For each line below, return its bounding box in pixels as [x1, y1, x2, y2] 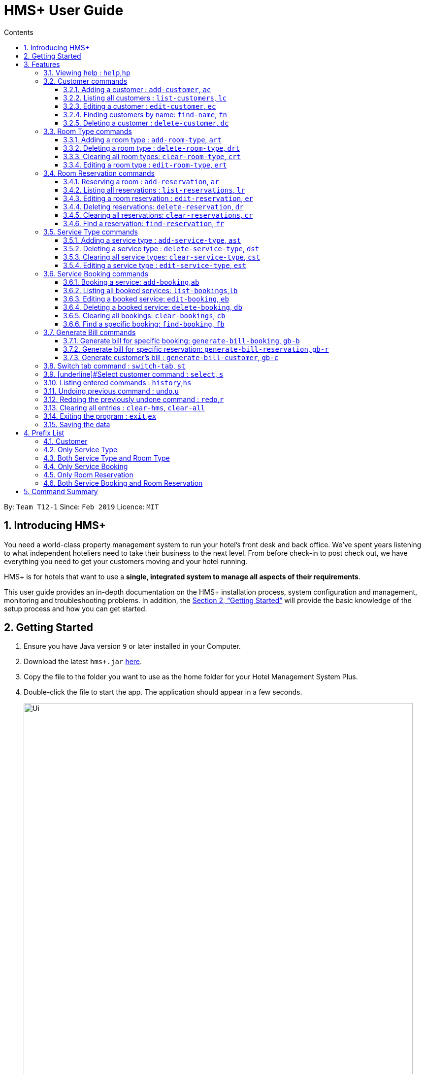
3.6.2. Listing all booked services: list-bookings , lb [63, 286, 238, 295]
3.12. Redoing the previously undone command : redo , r [43, 395, 224, 403]
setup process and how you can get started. [4, 604, 147, 613]
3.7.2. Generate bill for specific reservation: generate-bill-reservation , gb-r [63, 344, 329, 353]
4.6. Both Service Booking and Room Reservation [43, 478, 203, 487]
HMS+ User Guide [4, 2, 124, 19]
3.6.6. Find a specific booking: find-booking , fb [63, 319, 225, 328]
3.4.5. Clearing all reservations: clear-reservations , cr [63, 210, 253, 219]
